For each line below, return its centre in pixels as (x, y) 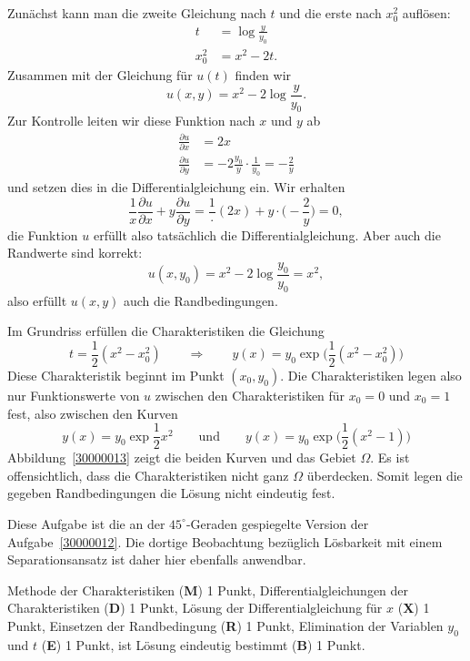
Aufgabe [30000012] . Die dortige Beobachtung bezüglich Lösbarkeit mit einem (225, 541)
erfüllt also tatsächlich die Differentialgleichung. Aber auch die (267, 234)
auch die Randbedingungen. (201, 300)
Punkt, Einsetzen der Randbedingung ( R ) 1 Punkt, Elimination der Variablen (225, 625)
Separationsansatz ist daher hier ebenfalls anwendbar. (157, 559)
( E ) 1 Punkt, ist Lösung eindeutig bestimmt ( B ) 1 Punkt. (203, 644)
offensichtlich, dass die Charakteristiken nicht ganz (148, 475)
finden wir (263, 74)
